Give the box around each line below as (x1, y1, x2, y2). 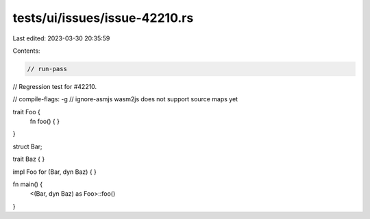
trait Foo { (12, 107, 41, 116)
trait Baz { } (12, 155, 45, 164)
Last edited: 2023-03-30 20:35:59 (12, 34, 110, 42)
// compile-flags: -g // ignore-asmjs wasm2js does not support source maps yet (12, 95, 238, 103)
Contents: (12, 47, 40, 55)
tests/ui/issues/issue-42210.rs (12, 10, 194, 25)
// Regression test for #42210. (12, 82, 97, 90)
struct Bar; (12, 142, 42, 151)
